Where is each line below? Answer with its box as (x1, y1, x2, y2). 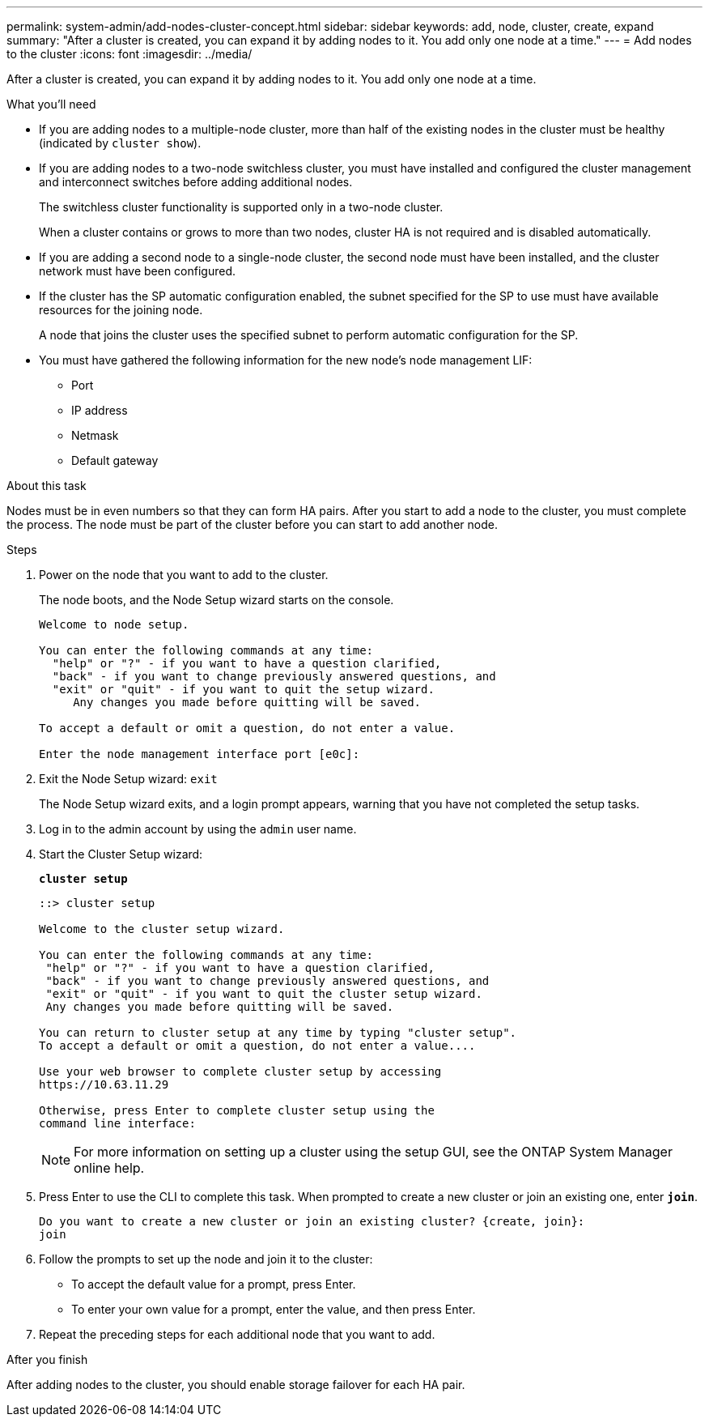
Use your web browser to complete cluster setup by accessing (39, 1065, 442, 1078)
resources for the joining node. (39, 303, 203, 317)
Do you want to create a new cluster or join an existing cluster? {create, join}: (39, 1215, 585, 1228)
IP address (71, 403, 128, 417)
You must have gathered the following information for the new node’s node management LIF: (39, 353, 533, 367)
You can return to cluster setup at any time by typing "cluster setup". (39, 1026, 517, 1039)
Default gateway (71, 454, 159, 467)
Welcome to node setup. (39, 618, 189, 631)
